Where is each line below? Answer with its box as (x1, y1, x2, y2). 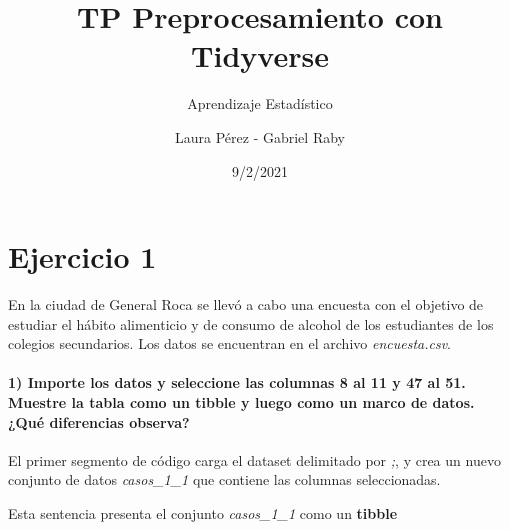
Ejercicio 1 (8, 236, 157, 277)
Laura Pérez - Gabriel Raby (175, 126, 345, 147)
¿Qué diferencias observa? (8, 411, 190, 432)
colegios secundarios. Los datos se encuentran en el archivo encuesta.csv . (8, 333, 451, 354)
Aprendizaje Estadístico (187, 93, 333, 114)
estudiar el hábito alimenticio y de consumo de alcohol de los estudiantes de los (8, 313, 494, 334)
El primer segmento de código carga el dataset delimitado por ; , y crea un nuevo (8, 449, 501, 470)
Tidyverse (191, 35, 329, 76)
